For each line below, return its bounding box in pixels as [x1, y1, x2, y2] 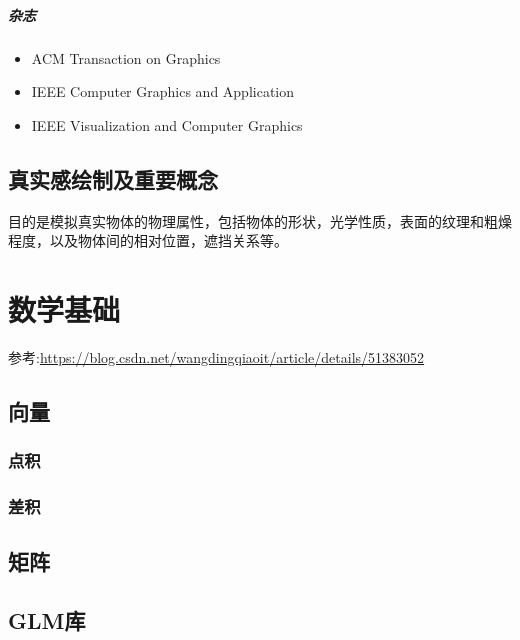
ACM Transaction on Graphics [31, 47, 221, 68]
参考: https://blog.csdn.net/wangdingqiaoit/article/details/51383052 [8, 346, 425, 367]
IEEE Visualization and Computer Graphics [31, 114, 303, 135]
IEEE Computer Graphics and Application [31, 81, 295, 102]
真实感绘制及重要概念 [8, 163, 218, 194]
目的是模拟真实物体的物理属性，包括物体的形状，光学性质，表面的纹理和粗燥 [8, 210, 512, 231]
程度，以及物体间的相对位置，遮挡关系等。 [8, 230, 288, 251]
